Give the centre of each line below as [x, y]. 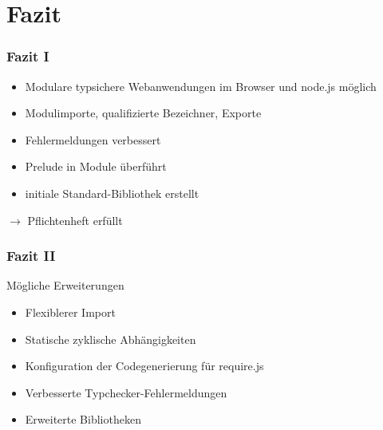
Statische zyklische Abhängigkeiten [111, 339]
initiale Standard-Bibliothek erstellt [112, 193]
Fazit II [31, 256]
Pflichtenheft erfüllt [75, 220]
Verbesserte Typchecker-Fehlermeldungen [126, 392]
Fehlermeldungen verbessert [93, 139]
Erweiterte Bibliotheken [83, 419]
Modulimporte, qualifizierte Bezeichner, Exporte [143, 113]
